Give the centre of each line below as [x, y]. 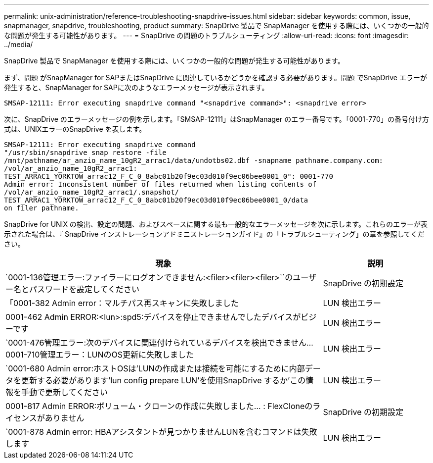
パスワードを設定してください [85, 289]
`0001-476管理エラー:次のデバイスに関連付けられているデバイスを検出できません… [159, 343]
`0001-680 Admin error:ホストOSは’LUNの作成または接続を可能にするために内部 [155, 368]
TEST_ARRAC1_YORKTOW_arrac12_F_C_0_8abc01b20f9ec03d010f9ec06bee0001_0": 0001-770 [169, 176]
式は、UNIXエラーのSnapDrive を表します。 [75, 129]
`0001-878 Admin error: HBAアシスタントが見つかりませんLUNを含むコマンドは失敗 [161, 432]
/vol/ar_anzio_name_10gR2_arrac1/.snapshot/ [92, 192]
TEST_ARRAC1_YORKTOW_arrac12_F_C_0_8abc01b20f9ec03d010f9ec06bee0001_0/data [156, 200]
